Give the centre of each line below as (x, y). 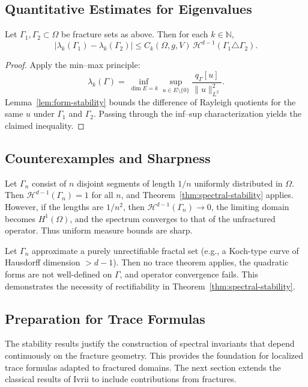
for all (102, 195)
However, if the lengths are (54, 207)
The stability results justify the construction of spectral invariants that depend (150, 343)
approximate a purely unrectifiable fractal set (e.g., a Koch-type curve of (165, 250)
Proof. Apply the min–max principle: (73, 65)
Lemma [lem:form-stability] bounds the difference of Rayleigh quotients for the (150, 101)
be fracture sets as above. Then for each (135, 34)
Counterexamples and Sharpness (108, 158)
